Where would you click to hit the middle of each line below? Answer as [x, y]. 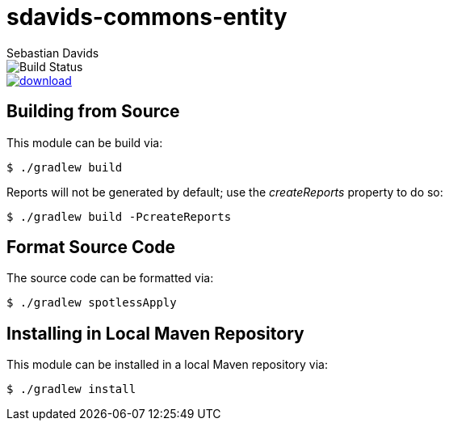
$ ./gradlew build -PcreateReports [119, 216]
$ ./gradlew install [71, 389]
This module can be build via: [85, 142]
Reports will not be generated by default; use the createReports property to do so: [225, 192]
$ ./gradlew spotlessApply [92, 303]
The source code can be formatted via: [110, 278]
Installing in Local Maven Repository [155, 333]
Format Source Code [91, 247]
